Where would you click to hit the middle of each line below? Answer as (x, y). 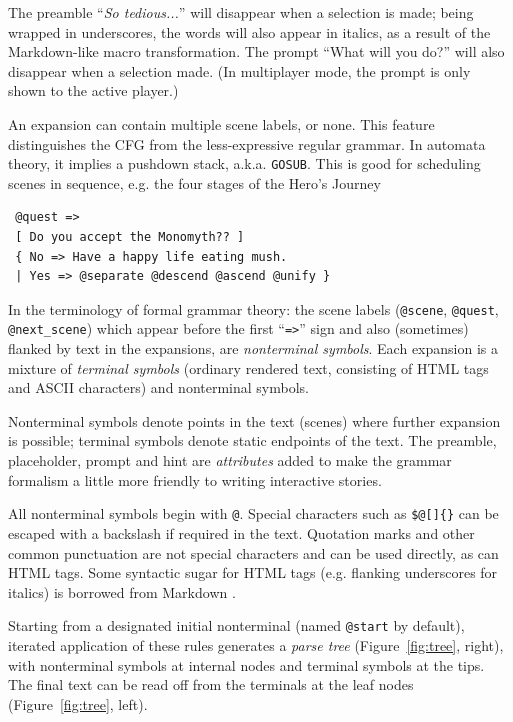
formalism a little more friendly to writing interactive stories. (195, 479)
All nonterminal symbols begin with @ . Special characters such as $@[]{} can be (253, 513)
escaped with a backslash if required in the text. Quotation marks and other (241, 532)
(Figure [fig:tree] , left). (78, 703)
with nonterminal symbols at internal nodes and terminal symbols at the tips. (246, 664)
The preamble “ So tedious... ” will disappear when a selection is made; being (241, 12)
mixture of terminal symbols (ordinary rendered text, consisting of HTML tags (248, 367)
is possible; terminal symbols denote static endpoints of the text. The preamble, (252, 440)
